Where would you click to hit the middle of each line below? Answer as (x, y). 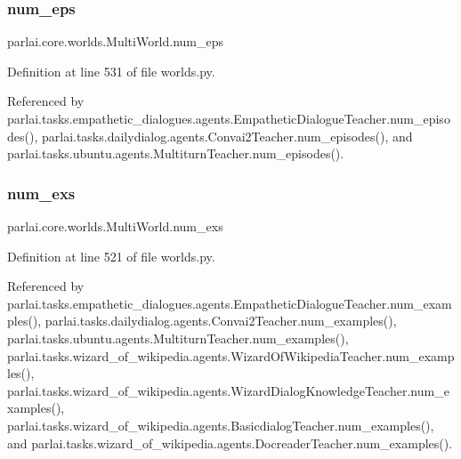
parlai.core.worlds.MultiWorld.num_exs (115, 226)
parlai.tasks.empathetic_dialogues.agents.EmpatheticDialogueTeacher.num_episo (229, 118)
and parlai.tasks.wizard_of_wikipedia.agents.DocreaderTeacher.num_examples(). (230, 443)
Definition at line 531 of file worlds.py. (111, 71)
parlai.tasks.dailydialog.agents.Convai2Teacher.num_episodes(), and (227, 136)
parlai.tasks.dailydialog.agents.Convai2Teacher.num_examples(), (221, 321)
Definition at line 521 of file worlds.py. (111, 256)
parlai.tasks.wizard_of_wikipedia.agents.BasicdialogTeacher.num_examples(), (221, 425)
